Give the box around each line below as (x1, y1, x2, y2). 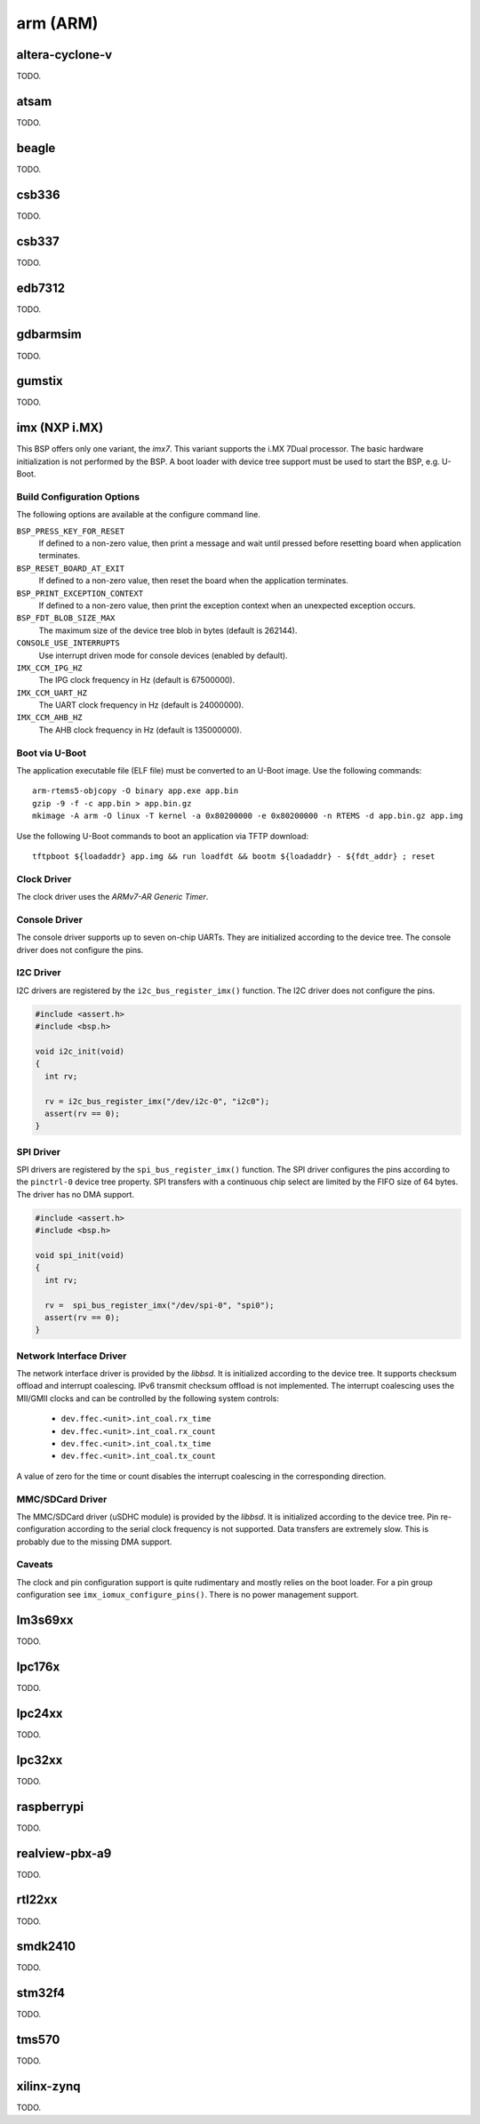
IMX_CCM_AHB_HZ (16, 712, 84, 723)
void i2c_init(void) (35, 1046, 124, 1056)
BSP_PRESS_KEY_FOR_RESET (16, 525, 124, 536)
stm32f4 (16, 1985, 66, 2000)
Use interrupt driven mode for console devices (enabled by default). (38, 650, 288, 661)
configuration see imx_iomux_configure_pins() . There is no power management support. (16, 1590, 359, 1600)
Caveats (16, 1559, 53, 1571)
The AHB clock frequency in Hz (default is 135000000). (38, 725, 243, 735)
